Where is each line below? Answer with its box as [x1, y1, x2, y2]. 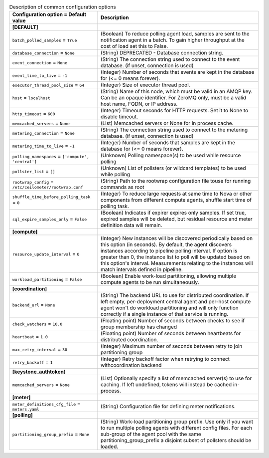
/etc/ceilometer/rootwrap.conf [12, 185, 83, 190]
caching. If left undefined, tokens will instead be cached [100, 381, 232, 388]
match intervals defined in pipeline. [100, 266, 183, 273]
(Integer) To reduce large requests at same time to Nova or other [100, 190, 253, 197]
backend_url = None [12, 301, 55, 308]
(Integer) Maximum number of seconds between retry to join [100, 343, 243, 350]
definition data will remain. [100, 222, 162, 229]
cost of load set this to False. [100, 43, 168, 50]
